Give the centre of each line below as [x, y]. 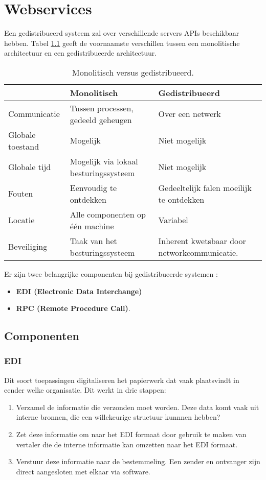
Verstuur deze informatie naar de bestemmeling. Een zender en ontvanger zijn [138, 461]
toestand [24, 146]
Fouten [21, 194]
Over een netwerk [190, 114]
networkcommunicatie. [198, 252]
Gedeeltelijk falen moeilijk [205, 187]
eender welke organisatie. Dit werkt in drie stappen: [85, 390]
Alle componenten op [108, 214]
